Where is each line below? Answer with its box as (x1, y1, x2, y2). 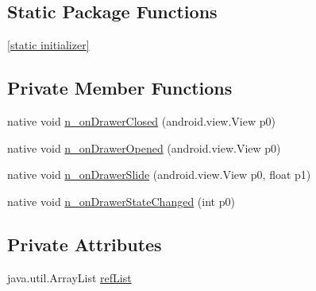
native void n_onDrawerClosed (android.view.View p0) (7, 113, 276, 129)
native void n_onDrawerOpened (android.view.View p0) (7, 139, 281, 156)
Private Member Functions (7, 76, 233, 100)
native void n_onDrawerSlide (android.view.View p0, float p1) (7, 166, 311, 183)
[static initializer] (7, 37, 90, 53)
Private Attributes (7, 231, 162, 256)
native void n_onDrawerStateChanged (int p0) (7, 192, 235, 209)
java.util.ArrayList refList (7, 269, 132, 285)
